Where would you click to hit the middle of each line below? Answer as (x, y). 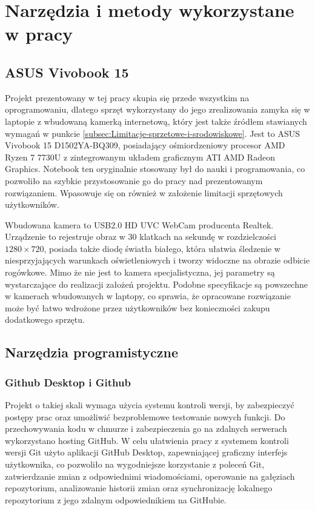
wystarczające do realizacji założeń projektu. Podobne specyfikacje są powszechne (156, 284)
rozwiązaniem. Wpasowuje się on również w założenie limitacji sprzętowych (144, 192)
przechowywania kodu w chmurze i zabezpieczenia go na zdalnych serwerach (146, 429)
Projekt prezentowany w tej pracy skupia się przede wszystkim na (127, 97)
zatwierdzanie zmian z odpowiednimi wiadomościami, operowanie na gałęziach (150, 476)
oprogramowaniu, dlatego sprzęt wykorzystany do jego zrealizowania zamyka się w (157, 109)
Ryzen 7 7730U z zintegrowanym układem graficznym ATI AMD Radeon (140, 157)
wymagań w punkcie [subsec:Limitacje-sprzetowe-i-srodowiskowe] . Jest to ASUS (152, 133)
